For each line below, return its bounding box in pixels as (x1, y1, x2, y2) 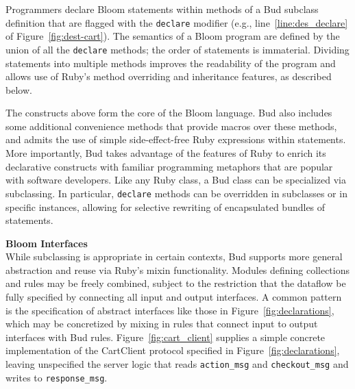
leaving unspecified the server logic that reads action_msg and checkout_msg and (5, 357, 349, 371)
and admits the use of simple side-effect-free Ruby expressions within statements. (5, 132, 346, 147)
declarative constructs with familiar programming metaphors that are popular (5, 159, 333, 173)
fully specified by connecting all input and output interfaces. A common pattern (5, 290, 342, 304)
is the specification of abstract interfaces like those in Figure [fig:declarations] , (5, 303, 334, 317)
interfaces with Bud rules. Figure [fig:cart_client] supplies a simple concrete (5, 329, 326, 344)
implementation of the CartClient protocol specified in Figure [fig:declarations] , (5, 343, 340, 357)
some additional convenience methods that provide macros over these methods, (5, 118, 337, 133)
